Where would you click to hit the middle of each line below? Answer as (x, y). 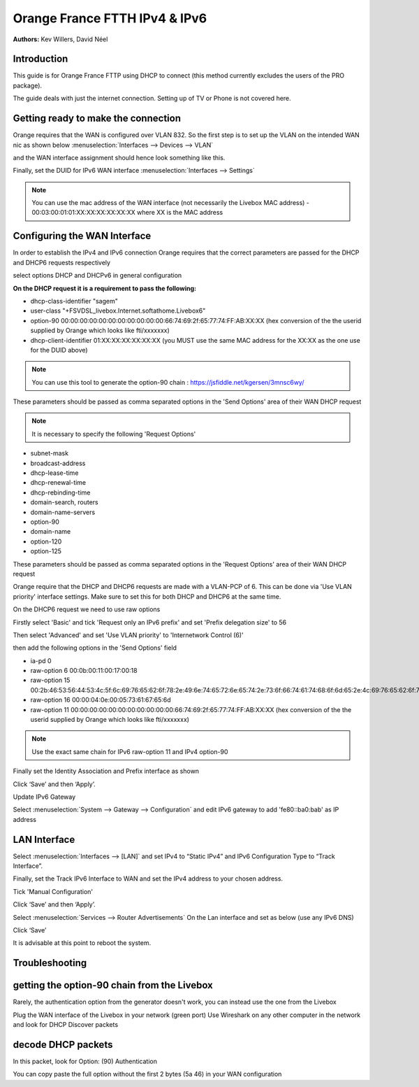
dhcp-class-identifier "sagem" (74, 301)
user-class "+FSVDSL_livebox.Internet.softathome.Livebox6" (118, 311)
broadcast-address (58, 463)
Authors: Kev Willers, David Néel (60, 39)
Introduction (41, 59)
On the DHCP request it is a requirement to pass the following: (105, 288)
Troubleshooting (50, 963)
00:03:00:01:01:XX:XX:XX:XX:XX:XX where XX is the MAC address (127, 213)
